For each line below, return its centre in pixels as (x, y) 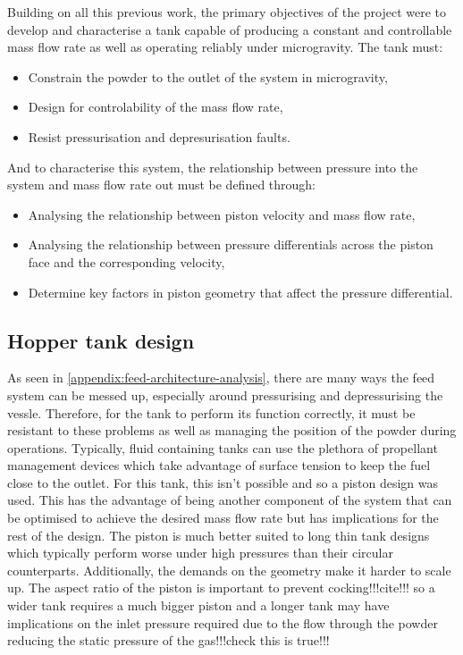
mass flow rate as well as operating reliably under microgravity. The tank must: (225, 47)
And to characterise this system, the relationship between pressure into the (213, 167)
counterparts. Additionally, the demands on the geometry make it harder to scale (229, 570)
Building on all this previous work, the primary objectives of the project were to (227, 12)
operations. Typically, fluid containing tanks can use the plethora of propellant (223, 447)
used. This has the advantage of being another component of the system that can (230, 500)
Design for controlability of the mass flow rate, (156, 107)
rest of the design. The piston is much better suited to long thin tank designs (219, 535)
